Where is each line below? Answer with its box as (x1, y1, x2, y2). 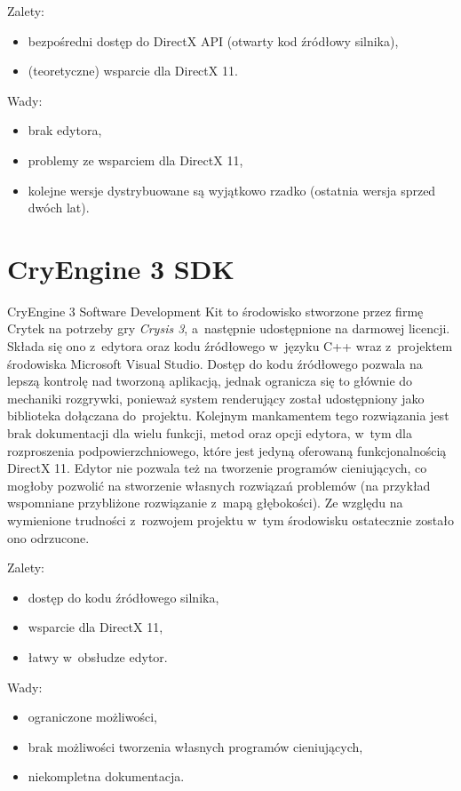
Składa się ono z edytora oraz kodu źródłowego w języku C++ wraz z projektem (7, 337, 453, 356)
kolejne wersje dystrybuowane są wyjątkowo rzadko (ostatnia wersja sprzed (28, 180, 436, 199)
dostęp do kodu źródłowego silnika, (28, 587, 219, 606)
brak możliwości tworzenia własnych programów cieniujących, (28, 737, 363, 755)
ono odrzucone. (7, 528, 90, 547)
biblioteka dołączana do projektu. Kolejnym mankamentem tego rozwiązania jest (7, 406, 449, 425)
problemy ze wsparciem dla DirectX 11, (28, 150, 243, 169)
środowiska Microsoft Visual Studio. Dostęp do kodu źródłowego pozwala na (7, 354, 423, 372)
